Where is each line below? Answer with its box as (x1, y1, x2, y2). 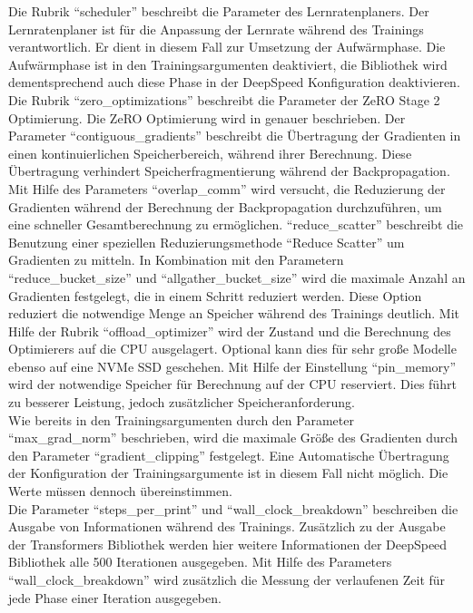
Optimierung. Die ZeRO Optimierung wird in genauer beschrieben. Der (8, 108, 406, 127)
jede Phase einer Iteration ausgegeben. (8, 588, 222, 607)
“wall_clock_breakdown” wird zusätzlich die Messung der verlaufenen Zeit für (8, 570, 446, 589)
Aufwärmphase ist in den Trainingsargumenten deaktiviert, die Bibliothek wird (8, 54, 448, 73)
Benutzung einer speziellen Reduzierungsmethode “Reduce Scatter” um (8, 232, 405, 251)
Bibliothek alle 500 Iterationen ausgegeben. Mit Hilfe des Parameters (8, 552, 392, 571)
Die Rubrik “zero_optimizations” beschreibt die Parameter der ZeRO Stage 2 (8, 90, 440, 109)
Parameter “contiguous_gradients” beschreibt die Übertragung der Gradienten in (8, 126, 461, 145)
